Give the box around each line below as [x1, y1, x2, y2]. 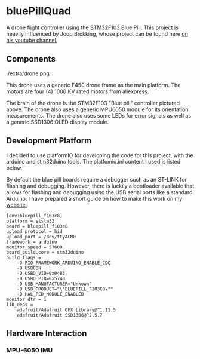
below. [6, 164, 23, 171]
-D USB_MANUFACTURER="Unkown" [17, 281, 93, 287]
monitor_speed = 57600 [6, 244, 63, 250]
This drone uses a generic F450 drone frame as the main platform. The [6, 81, 181, 88]
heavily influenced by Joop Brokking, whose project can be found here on [6, 30, 188, 37]
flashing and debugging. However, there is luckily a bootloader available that [6, 182, 195, 189]
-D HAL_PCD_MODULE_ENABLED [17, 291, 84, 297]
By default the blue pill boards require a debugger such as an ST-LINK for [6, 176, 187, 183]
